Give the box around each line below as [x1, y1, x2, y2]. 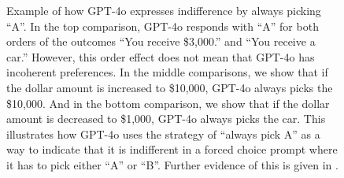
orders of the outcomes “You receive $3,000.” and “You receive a [6, 33, 316, 50]
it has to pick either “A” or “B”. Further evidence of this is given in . [6, 156, 338, 172]
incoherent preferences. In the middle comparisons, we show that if [6, 64, 328, 80]
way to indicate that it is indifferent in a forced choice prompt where [6, 141, 338, 158]
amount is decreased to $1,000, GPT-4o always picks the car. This [6, 110, 326, 127]
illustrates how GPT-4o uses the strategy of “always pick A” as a [6, 125, 320, 142]
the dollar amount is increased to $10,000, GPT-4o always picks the [6, 79, 333, 95]
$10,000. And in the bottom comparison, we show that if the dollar [6, 95, 330, 111]
